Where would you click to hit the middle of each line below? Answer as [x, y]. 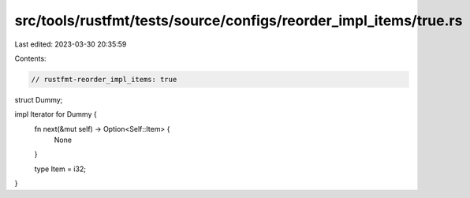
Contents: [30, 58]
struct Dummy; [39, 99]
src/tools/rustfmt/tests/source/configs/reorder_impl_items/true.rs [239, 21]
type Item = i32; [60, 169]
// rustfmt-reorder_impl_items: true [104, 79]
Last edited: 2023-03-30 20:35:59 [71, 44]
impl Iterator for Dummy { [56, 114]
